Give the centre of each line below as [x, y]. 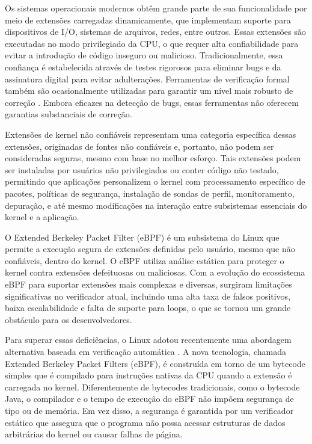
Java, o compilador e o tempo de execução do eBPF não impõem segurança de [149, 399]
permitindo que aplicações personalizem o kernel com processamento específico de [155, 181]
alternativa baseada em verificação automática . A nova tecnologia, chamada [145, 352]
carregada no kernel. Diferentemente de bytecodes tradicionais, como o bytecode [152, 387]
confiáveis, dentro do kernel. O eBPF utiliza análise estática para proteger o [145, 260]
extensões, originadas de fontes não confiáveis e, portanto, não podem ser [139, 146]
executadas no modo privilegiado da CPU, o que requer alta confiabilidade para [152, 43]
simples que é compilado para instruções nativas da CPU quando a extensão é [148, 375]
